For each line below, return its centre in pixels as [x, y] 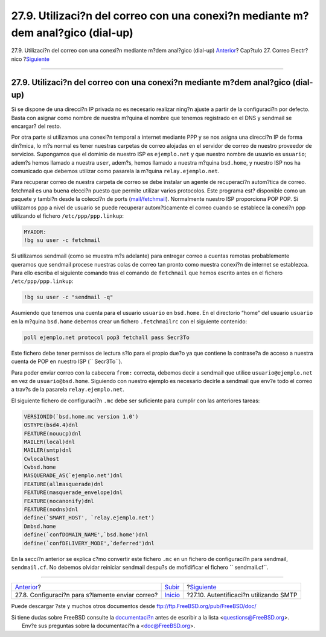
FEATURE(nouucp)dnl [53, 433]
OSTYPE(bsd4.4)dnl [51, 425]
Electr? [299, 51]
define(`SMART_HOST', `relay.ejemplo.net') [89, 518]
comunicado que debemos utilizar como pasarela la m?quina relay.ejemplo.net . [115, 171]
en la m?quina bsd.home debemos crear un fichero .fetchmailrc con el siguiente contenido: [129, 321]
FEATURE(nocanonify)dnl [59, 501]
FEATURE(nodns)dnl [51, 509]
